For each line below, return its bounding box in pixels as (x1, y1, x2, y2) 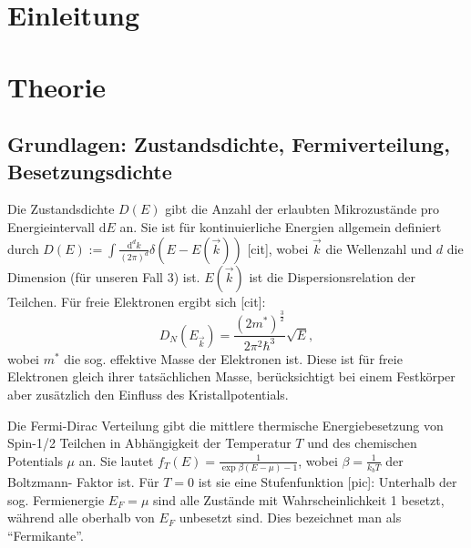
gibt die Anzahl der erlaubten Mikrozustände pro (165, 199, 440, 218)
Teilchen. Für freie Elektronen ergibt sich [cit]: (7, 291, 266, 310)
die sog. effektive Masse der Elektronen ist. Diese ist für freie (64, 349, 403, 368)
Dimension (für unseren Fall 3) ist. (7, 267, 200, 286)
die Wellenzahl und (325, 238, 433, 258)
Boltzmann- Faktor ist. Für (7, 472, 159, 492)
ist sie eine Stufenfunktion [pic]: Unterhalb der (198, 472, 457, 492)
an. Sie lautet (78, 451, 154, 470)
